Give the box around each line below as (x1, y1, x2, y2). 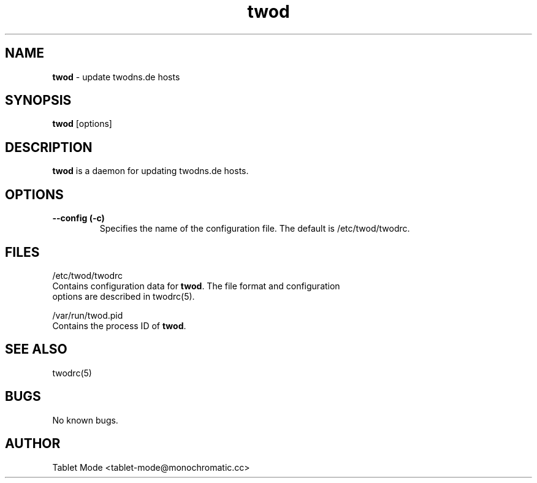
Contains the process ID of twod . (52, 320, 186, 331)
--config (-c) (52, 213, 105, 224)
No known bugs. (52, 414, 118, 425)
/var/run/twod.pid (52, 310, 123, 321)
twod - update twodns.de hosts (52, 71, 180, 82)
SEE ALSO (5, 341, 67, 357)
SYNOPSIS (5, 93, 72, 108)
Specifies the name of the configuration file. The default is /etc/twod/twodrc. (99, 223, 410, 234)
